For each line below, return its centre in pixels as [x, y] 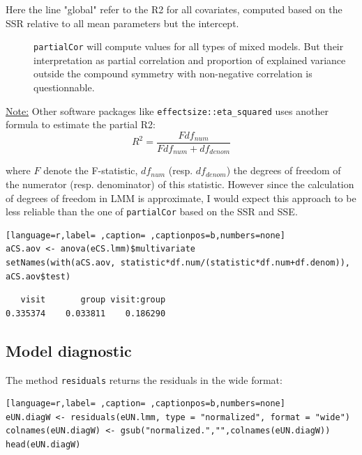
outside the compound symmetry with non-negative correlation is [173, 74]
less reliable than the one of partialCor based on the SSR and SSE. [152, 211]
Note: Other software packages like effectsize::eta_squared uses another [167, 110]
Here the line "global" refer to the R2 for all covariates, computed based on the [174, 9]
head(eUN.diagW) [43, 445]
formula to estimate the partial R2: [81, 124]
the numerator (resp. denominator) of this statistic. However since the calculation [180, 184]
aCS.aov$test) [38, 276]
